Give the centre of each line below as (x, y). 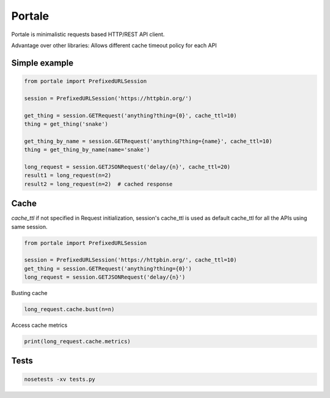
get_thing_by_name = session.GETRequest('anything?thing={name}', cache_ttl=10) (148, 141)
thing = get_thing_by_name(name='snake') (87, 150)
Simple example (42, 63)
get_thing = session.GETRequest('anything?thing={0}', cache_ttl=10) (130, 115)
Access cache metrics (39, 325)
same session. (30, 227)
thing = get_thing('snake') (66, 124)
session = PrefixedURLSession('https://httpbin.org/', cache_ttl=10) (130, 260)
